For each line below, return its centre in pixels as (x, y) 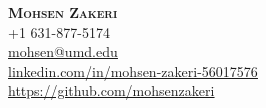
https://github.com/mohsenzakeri (111, 90)
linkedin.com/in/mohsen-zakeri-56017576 (133, 70)
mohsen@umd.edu (63, 51)
